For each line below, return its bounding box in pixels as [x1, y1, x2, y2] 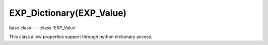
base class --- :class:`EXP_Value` [9, 25, 77, 31]
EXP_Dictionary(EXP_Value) [9, 7, 127, 18]
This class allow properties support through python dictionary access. [9, 34, 152, 40]
